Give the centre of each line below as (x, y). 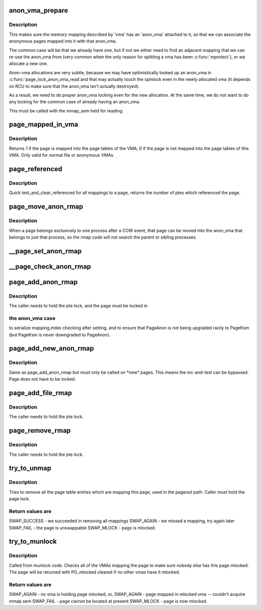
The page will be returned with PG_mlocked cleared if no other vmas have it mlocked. (95, 572)
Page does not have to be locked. (42, 379)
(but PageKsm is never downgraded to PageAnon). (60, 335)
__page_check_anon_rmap (50, 266)
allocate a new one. (28, 64)
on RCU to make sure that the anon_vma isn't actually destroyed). (74, 86)
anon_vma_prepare (39, 10)
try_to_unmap (30, 468)
